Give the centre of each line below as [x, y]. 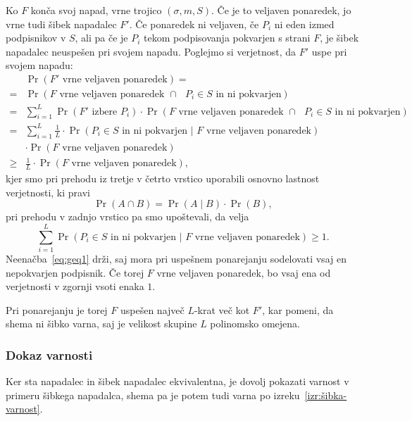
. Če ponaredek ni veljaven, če [194, 24]
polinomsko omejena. [255, 323]
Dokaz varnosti [49, 354]
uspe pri [329, 51]
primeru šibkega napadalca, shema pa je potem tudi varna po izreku [153, 395]
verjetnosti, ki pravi [48, 192]
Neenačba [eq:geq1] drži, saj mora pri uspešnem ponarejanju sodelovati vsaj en [176, 258]
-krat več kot [222, 309]
